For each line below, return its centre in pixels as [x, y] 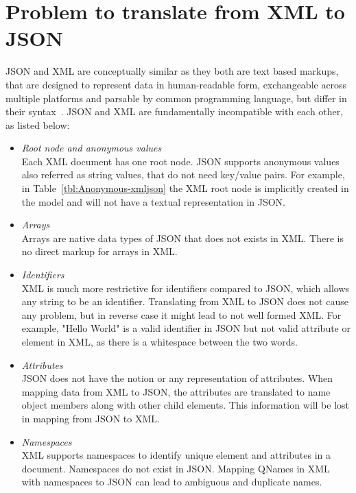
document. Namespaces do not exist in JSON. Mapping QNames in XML [176, 468]
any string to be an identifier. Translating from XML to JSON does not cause [185, 301]
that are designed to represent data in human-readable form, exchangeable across [176, 84]
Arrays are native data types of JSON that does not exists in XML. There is [183, 238]
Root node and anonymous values [92, 148]
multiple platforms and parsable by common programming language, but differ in [176, 98]
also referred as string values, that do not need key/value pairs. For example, [183, 175]
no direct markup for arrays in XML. [99, 251]
